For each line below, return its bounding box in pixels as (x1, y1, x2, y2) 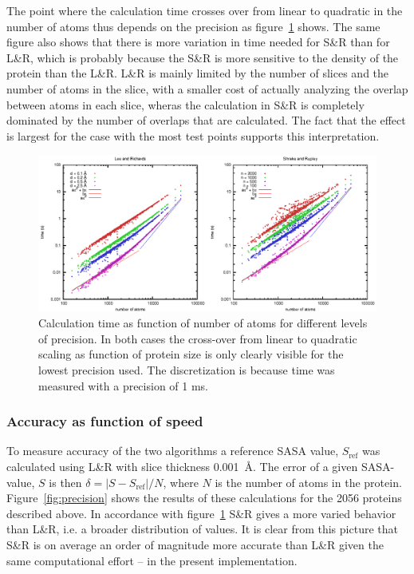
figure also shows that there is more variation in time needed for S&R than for (6, 34, 390, 50)
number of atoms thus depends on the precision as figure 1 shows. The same (6, 18, 380, 34)
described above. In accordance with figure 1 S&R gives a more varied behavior (6, 505, 396, 521)
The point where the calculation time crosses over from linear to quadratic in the (6, 2, 403, 18)
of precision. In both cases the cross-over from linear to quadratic (38, 330, 357, 346)
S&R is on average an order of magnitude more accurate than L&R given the (6, 536, 384, 552)
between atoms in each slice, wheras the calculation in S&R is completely (6, 96, 365, 113)
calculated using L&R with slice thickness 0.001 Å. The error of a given (6, 457, 358, 474)
